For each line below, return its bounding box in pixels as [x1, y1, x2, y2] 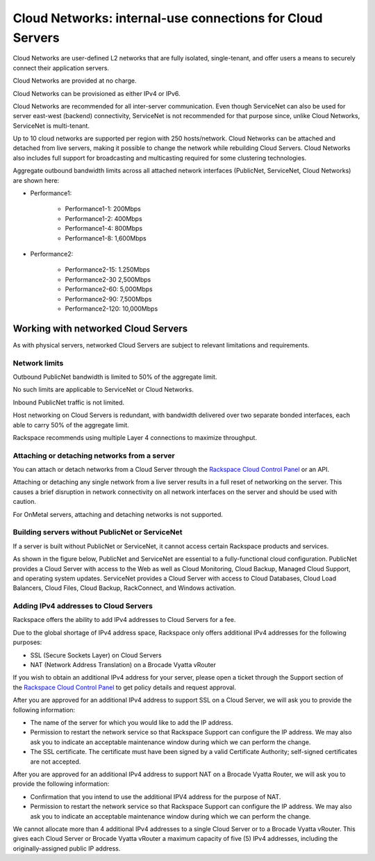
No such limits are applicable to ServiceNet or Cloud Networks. [12, 386, 194, 394]
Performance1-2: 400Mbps [65, 214, 142, 222]
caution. [12, 498, 36, 506]
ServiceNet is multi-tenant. [12, 122, 90, 130]
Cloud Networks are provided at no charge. [12, 76, 137, 85]
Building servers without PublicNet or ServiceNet [12, 527, 183, 537]
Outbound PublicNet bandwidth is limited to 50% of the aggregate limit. [12, 372, 217, 381]
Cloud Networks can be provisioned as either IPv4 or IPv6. [12, 89, 181, 97]
